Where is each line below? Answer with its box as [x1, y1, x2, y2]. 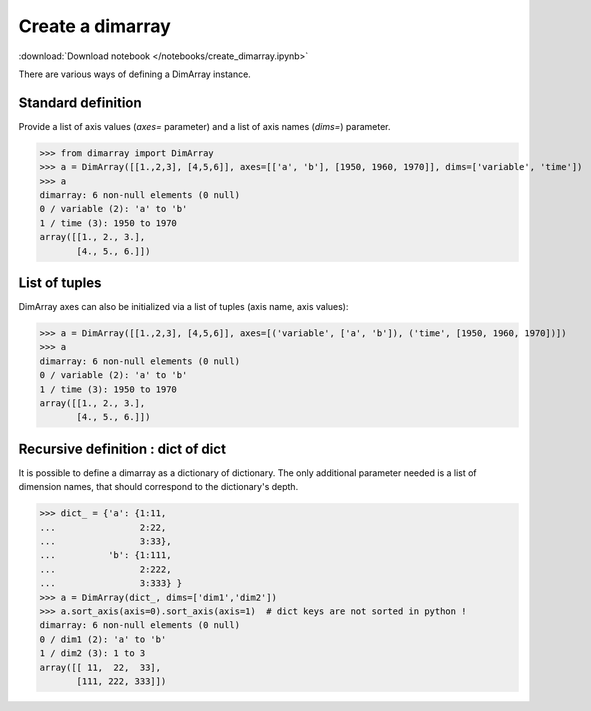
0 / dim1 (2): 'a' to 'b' [39, 633, 167, 645]
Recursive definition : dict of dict [18, 440, 227, 457]
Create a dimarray [18, 15, 172, 37]
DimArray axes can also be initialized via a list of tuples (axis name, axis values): [18, 301, 349, 313]
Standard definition [18, 94, 142, 111]
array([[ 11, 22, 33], [39, 661, 162, 673]
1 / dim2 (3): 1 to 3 [39, 648, 146, 659]
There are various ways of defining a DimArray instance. [18, 68, 252, 80]
